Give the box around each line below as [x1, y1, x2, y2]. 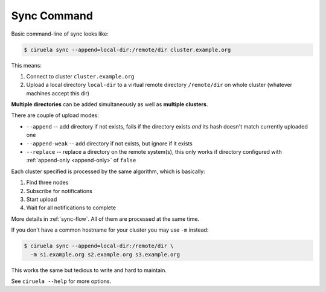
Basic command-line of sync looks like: [11, 30, 109, 37]
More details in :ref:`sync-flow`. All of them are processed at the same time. [11, 215, 199, 223]
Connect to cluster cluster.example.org [26, 72, 135, 80]
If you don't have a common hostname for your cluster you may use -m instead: [11, 226, 209, 233]
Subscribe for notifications [26, 187, 93, 194]
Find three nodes [26, 179, 69, 186]
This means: [11, 62, 42, 69]
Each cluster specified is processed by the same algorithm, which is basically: [11, 168, 205, 175]
